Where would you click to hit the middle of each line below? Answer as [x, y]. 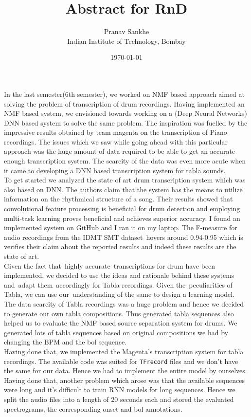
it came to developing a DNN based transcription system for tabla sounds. [115, 170]
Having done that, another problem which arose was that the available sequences [125, 380]
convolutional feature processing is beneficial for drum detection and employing [122, 208]
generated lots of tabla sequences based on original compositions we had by [116, 332]
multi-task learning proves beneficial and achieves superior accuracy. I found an [122, 218]
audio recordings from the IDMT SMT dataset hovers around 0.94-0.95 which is [124, 237]
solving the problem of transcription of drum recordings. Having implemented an [124, 103]
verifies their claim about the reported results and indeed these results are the [120, 246]
